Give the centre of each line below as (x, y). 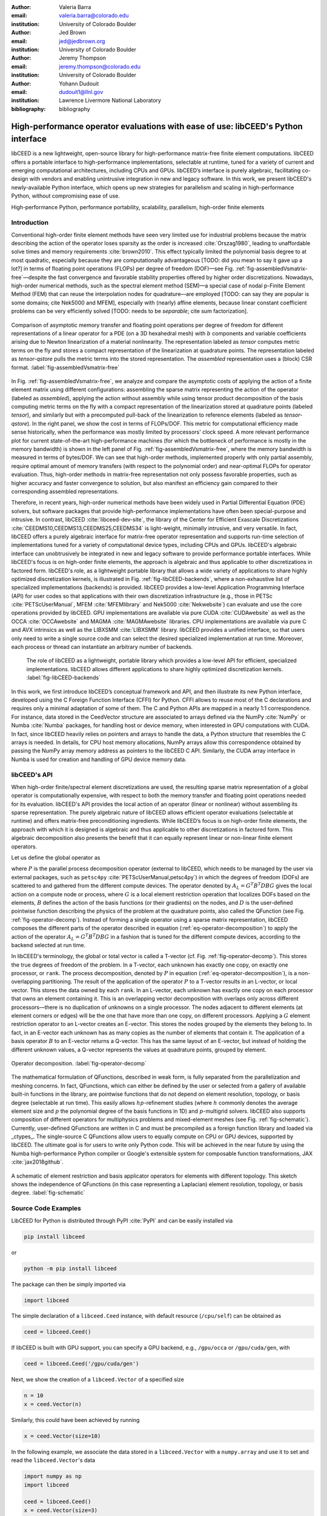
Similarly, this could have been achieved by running (75, 1420)
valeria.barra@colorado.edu (94, 16)
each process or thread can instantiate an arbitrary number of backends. (102, 647)
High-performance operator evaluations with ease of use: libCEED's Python (157, 126)
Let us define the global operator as (56, 857)
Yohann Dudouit (79, 83)
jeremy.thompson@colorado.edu (100, 66)
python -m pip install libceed (71, 1268)
